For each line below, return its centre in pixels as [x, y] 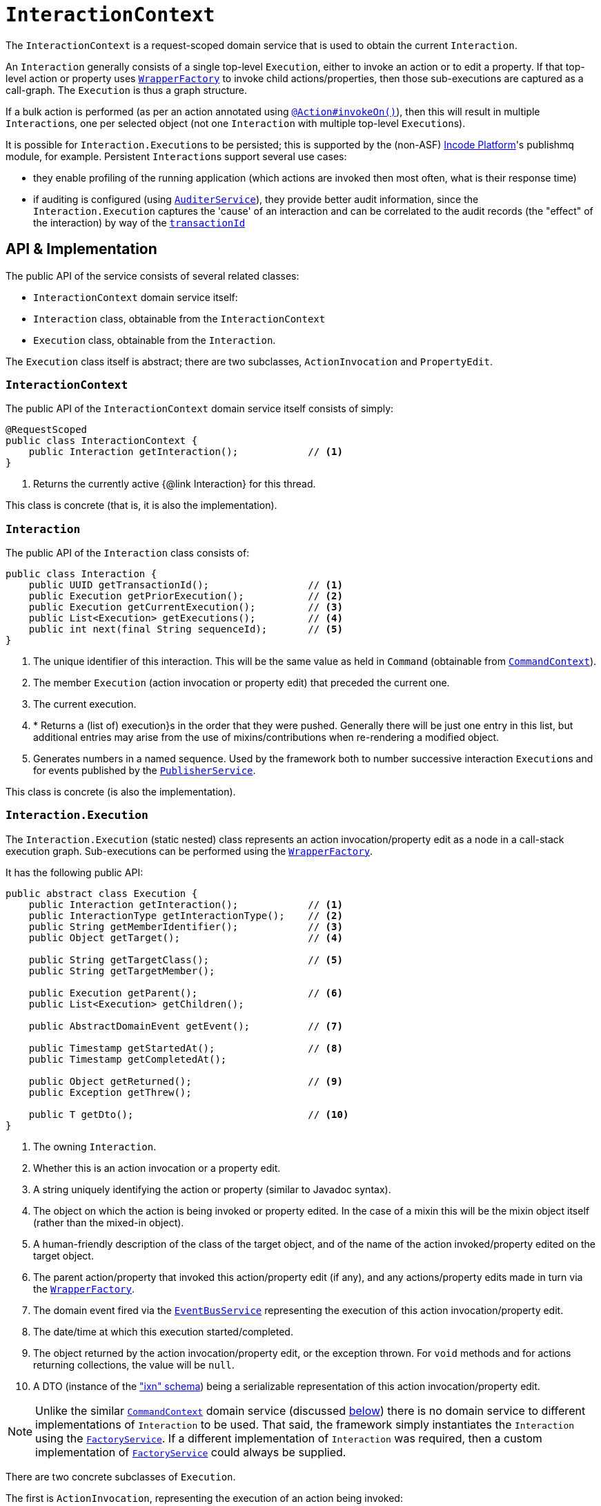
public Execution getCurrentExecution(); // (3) [186, 607]
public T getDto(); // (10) [189, 1114]
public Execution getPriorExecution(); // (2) [186, 596]
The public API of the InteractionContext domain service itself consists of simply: [200, 409]
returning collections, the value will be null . [134, 1364]
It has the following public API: [75, 872]
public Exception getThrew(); [110, 1092]
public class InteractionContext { [102, 441]
